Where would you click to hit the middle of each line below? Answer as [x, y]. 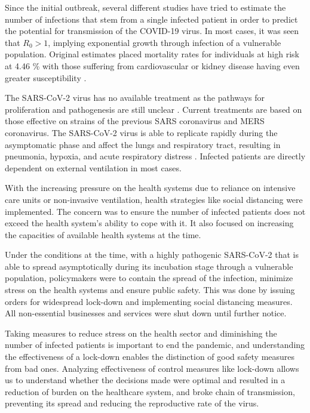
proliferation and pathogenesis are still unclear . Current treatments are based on [154, 109]
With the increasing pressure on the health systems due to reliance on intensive [150, 188]
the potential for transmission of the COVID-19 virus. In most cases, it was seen [152, 31]
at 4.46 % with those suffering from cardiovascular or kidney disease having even [152, 65]
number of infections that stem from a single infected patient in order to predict [151, 19]
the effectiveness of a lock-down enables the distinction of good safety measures [150, 357]
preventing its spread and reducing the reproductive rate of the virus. [132, 403]
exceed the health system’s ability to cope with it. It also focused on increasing [149, 223]
